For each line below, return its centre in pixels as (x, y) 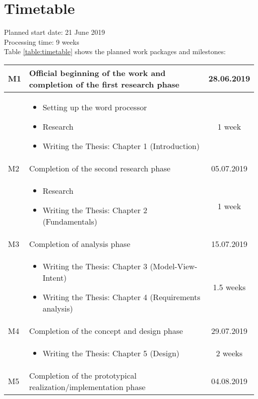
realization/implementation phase (87, 387)
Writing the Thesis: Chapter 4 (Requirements (121, 297)
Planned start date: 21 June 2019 (55, 32)
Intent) (55, 277)
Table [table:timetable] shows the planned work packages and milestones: (115, 51)
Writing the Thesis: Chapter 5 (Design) (111, 353)
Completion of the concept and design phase (106, 330)
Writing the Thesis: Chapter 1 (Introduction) (121, 146)
